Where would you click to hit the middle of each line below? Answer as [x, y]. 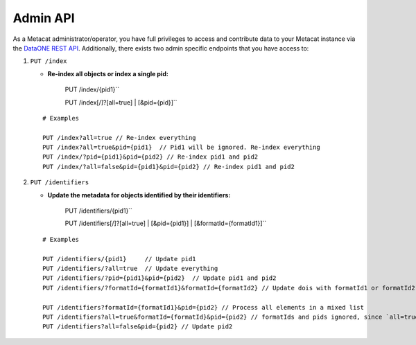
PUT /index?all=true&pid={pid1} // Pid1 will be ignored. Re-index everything [181, 148]
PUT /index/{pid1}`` [92, 89]
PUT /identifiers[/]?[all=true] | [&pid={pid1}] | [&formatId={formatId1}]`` [166, 223]
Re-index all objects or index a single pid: [108, 73]
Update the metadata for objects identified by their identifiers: [139, 195]
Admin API [44, 18]
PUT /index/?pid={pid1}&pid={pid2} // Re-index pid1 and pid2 [150, 157]
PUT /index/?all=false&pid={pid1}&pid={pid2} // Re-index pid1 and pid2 [168, 167]
